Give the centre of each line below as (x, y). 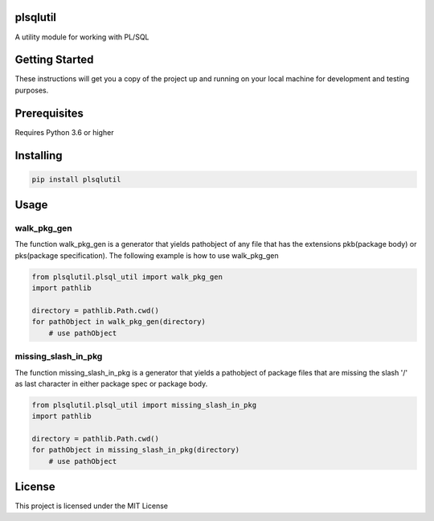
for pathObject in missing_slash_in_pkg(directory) (136, 450)
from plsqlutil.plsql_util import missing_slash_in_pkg (144, 405)
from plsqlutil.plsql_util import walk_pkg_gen (127, 277)
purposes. (32, 90)
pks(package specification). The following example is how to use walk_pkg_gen (147, 255)
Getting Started (54, 60)
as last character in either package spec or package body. (111, 384)
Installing (39, 156)
